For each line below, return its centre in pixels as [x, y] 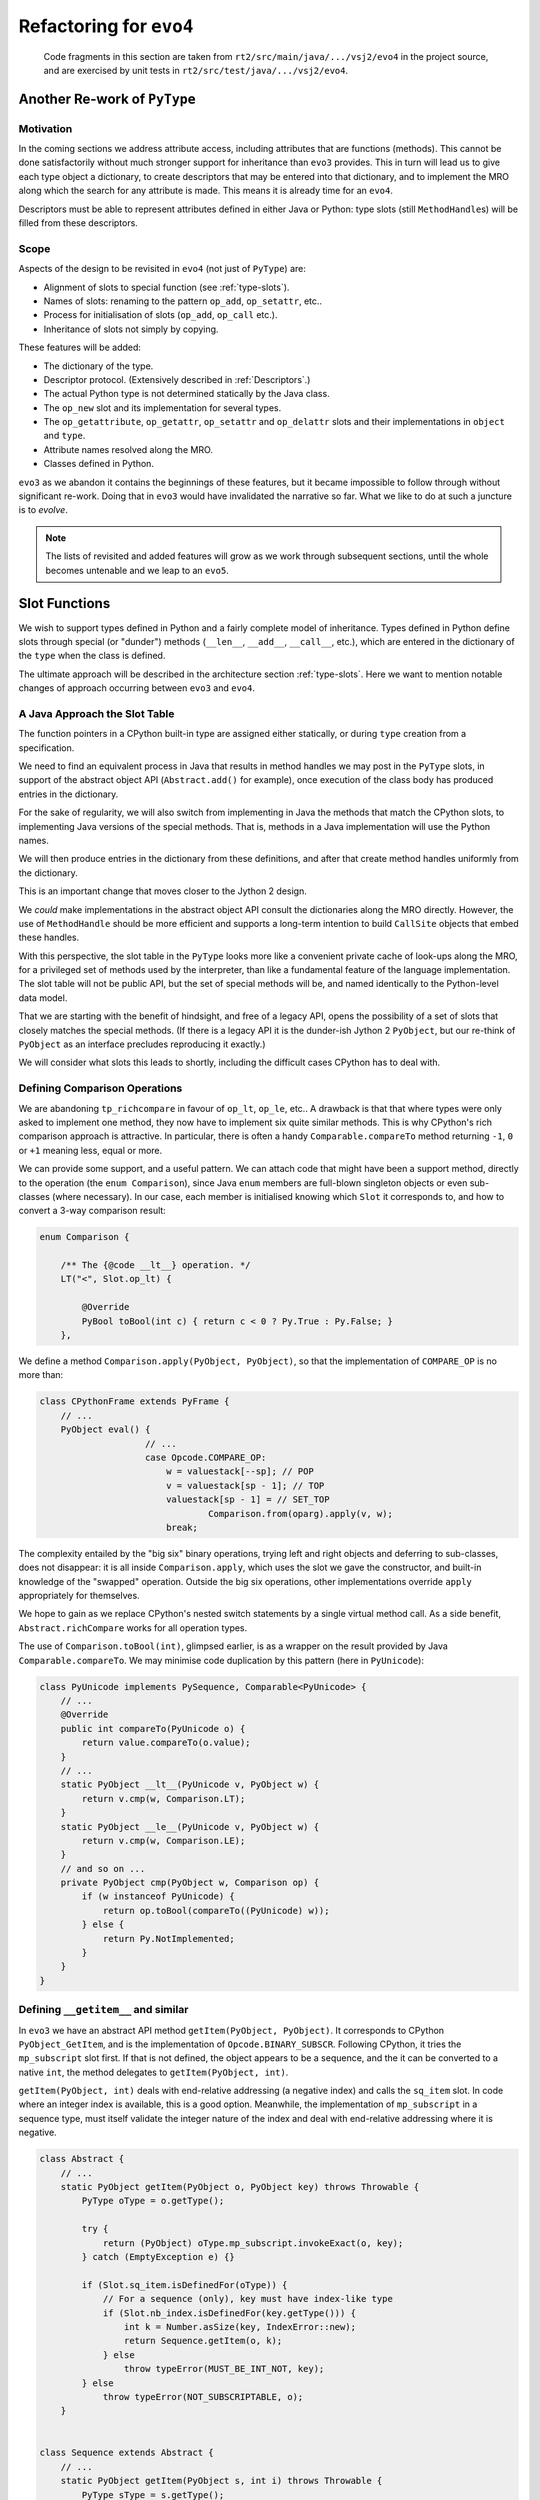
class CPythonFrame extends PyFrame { [134, 1401]
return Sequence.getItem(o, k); [203, 2341]
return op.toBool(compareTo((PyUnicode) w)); [216, 1910]
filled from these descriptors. [78, 223]
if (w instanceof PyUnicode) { [158, 1896]
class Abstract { [82, 2159]
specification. [46, 747]
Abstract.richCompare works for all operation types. [133, 1627]
